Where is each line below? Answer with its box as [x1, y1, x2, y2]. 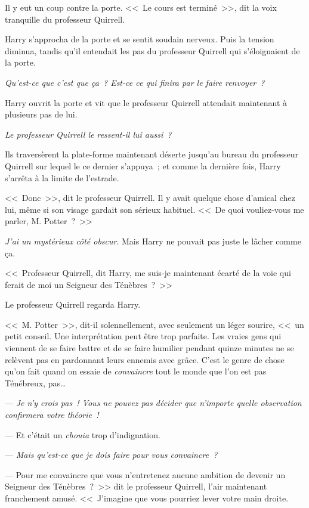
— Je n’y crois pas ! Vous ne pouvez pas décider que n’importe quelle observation [5, 397, 302, 409]
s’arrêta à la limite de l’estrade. [5, 171, 119, 184]
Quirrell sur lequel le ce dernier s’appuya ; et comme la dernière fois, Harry [5, 159, 281, 172]
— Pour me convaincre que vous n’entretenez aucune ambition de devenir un [5, 468, 286, 481]
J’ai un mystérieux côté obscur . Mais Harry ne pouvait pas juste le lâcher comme [5, 234, 301, 247]
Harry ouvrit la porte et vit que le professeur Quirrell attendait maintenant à [5, 96, 288, 109]
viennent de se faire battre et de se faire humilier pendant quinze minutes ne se [5, 342, 294, 354]
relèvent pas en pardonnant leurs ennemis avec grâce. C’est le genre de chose [5, 353, 285, 365]
